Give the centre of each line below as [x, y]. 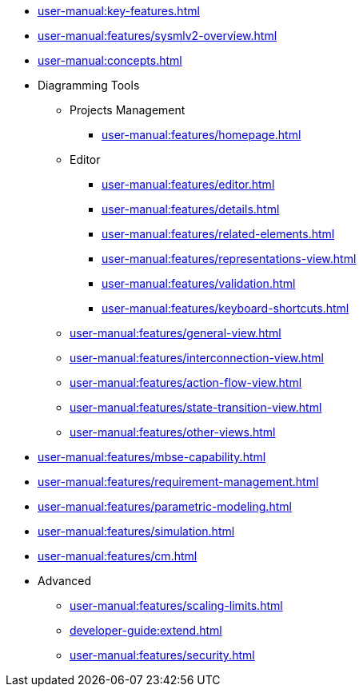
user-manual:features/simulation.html [136, 531]
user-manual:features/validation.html [199, 283]
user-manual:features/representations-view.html [229, 259]
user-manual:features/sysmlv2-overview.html [158, 36]
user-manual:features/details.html [191, 209]
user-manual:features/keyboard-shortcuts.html [225, 308]
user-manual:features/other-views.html [173, 432]
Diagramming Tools [89, 85]
